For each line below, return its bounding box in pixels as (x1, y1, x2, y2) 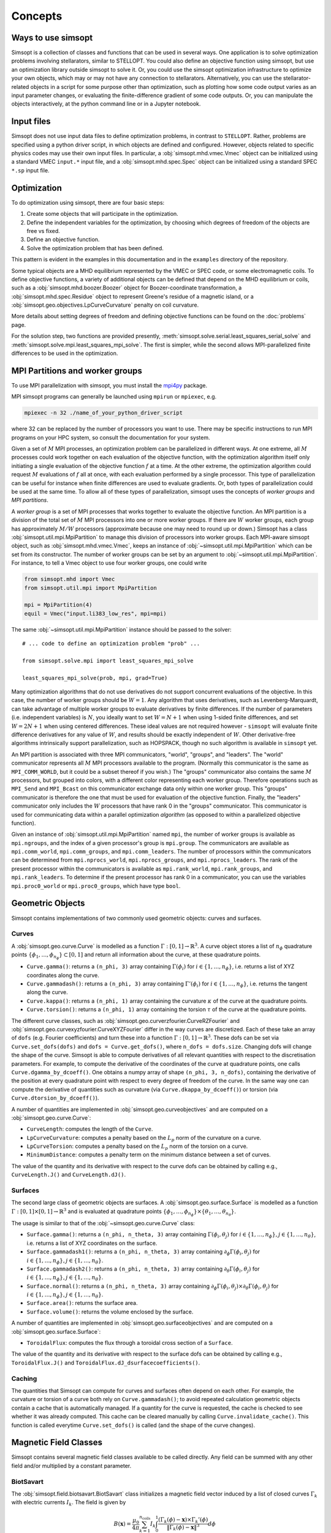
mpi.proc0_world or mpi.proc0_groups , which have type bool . (11, 882, 181, 889)
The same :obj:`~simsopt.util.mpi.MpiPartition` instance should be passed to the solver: (11, 625, 232, 633)
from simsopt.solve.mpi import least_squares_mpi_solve (22, 657, 194, 664)
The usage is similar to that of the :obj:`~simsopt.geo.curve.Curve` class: (11, 1219, 196, 1226)
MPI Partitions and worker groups (11, 365, 142, 376)
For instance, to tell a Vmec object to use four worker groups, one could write (11, 559, 207, 567)
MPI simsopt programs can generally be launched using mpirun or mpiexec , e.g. (11, 393, 217, 400)
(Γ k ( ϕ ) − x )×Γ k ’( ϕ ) (158, 1516, 208, 1524)
